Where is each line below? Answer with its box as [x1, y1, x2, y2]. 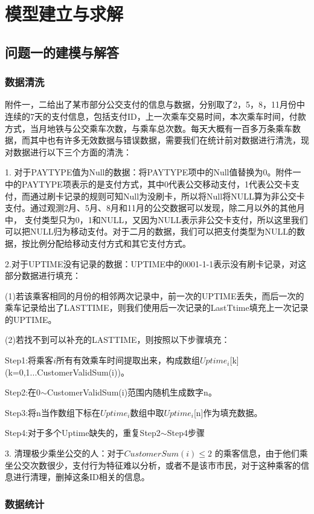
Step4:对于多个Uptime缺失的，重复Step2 [5, 426, 161, 439]
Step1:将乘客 [5, 354, 54, 366]
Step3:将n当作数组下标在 [5, 406, 100, 418]
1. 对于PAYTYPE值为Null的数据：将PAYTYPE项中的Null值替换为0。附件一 [5, 166, 301, 178]
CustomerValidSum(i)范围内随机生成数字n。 [46, 386, 217, 399]
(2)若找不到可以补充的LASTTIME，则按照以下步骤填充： [5, 333, 230, 346]
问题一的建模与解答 [5, 42, 119, 61]
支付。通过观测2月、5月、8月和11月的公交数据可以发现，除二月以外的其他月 [5, 201, 305, 214]
